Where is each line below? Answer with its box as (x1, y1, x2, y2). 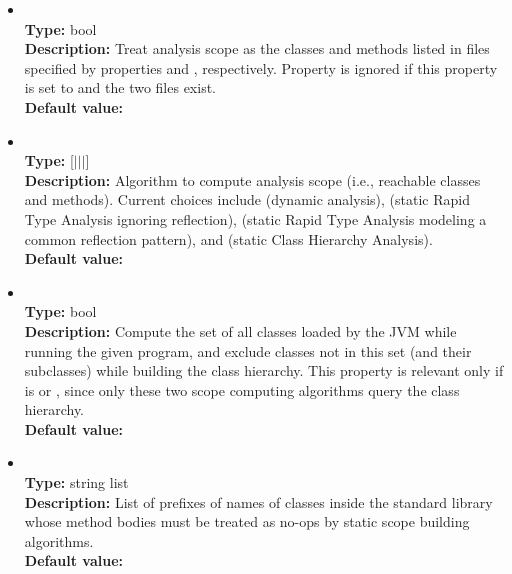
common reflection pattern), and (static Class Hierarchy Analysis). (24, 228, 433, 249)
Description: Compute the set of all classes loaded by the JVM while (24, 320, 457, 341)
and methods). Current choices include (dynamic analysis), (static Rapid (24, 189, 470, 210)
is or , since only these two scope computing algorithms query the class (24, 379, 460, 400)
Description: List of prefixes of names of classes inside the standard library (24, 491, 493, 512)
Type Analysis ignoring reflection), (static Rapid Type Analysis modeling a (24, 208, 487, 229)
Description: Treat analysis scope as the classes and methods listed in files (24, 38, 490, 59)
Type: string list (24, 472, 129, 493)
